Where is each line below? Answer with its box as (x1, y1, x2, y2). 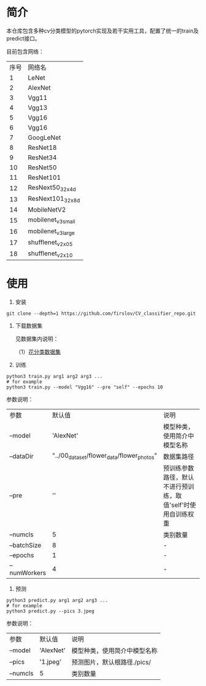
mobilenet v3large (28, 226, 75, 236)
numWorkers (9, 569, 47, 577)
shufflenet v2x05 (28, 237, 73, 247)
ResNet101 (28, 173, 61, 182)
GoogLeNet (28, 133, 61, 142)
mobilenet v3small (28, 215, 75, 225)
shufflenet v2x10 (28, 249, 73, 259)
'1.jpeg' (39, 658, 62, 666)
